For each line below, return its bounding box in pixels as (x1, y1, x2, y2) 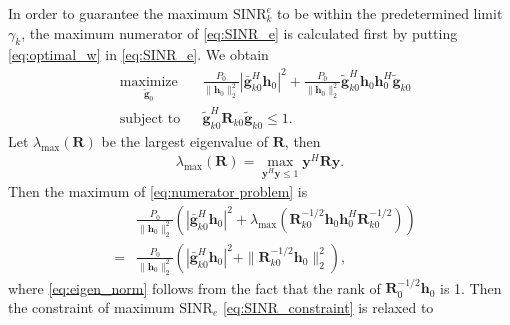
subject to (119, 111, 181, 126)
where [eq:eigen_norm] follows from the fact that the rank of (8, 277, 381, 298)
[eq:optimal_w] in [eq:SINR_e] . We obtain (8, 44, 269, 65)
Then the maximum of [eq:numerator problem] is (8, 181, 308, 202)
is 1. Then (439, 277, 502, 298)
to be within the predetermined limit (277, 3, 503, 23)
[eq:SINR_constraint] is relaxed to (222, 296, 434, 317)
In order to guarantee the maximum (8, 3, 229, 23)
